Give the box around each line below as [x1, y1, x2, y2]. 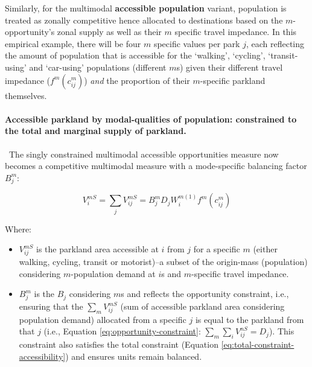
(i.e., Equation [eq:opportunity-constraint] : [43, 325, 201, 337]
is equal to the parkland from [195, 313, 304, 325]
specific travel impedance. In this [174, 25, 297, 38]
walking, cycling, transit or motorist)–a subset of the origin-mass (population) [19, 255, 308, 268]
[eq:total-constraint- [221, 338, 294, 351]
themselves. [5, 89, 47, 101]
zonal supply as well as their [57, 25, 162, 38]
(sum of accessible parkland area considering [120, 300, 285, 313]
